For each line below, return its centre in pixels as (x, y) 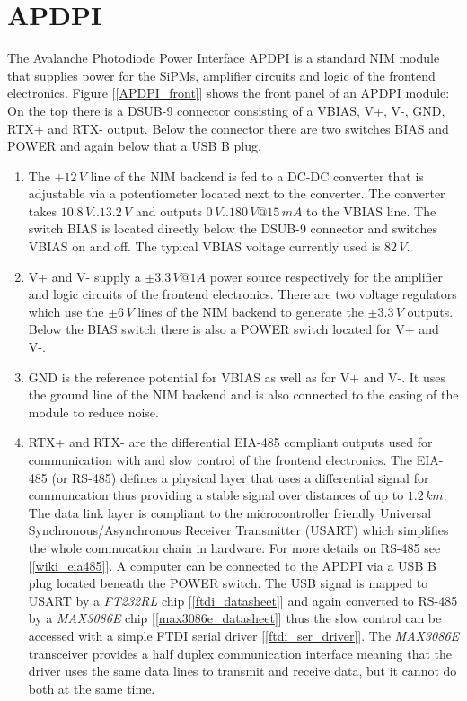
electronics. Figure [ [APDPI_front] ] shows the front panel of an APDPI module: (229, 93)
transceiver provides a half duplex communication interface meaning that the (240, 653)
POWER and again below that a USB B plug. (134, 146)
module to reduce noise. (93, 412)
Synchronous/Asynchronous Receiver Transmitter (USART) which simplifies (238, 530)
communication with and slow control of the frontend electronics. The (220, 460)
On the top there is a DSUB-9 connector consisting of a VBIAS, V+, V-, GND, (226, 110)
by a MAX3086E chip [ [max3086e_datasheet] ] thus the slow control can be (235, 618)
